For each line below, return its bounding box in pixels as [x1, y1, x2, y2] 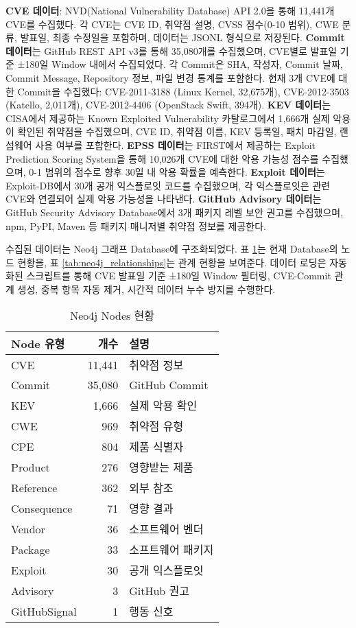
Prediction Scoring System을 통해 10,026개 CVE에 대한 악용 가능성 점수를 [5, 151, 319, 165]
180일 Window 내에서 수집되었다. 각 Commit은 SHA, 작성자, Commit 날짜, [25, 57, 343, 71]
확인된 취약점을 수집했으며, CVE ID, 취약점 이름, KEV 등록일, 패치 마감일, [17, 124, 337, 139]
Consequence [11, 500, 73, 516]
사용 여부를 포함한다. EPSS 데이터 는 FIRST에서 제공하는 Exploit [35, 137, 316, 152]
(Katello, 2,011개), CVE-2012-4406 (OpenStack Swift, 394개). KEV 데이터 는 [5, 97, 331, 112]
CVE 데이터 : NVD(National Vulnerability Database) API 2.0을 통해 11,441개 [5, 3, 335, 17]
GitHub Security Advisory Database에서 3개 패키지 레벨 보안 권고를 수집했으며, [5, 205, 344, 219]
